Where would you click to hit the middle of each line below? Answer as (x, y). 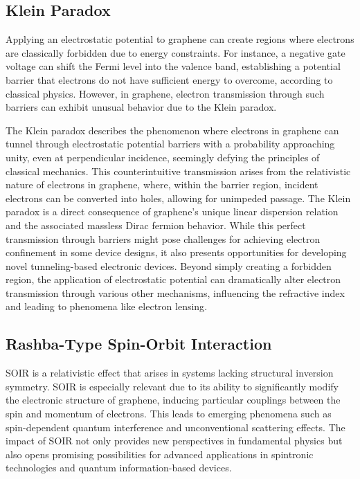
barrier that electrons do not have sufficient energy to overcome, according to (169, 79)
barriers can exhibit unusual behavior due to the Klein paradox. (141, 107)
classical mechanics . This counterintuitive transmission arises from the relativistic (178, 171)
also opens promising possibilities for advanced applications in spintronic (160, 454)
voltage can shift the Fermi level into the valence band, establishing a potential (173, 66)
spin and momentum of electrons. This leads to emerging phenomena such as (169, 414)
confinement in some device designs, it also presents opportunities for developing (176, 252)
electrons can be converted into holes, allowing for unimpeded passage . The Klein (178, 198)
